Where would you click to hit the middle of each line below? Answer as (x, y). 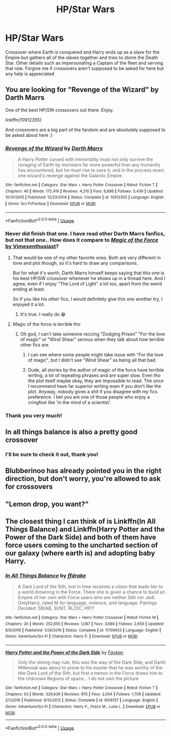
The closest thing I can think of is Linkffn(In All (81, 521)
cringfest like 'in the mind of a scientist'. (69, 402)
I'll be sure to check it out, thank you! (52, 454)
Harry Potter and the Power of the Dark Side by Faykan (64, 652)
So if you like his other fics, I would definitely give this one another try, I (88, 299)
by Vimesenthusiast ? (32, 246)
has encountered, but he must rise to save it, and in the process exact (91, 170)
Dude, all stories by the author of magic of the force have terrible (96, 370)
